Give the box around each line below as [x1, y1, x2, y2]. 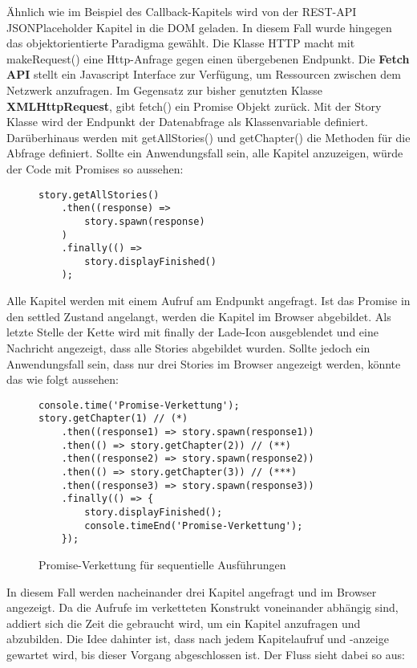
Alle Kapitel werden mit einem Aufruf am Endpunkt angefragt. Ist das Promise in [6, 292, 411, 309]
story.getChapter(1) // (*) [38, 413, 188, 425]
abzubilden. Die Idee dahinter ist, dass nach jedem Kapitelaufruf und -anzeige [6, 630, 389, 647]
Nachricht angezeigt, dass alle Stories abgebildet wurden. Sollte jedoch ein [6, 339, 370, 356]
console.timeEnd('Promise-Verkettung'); [84, 519, 303, 532]
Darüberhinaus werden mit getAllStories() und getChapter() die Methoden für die [6, 128, 411, 145]
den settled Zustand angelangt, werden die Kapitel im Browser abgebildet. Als [6, 308, 391, 324]
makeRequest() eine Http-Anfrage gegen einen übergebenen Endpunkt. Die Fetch [6, 50, 410, 67]
